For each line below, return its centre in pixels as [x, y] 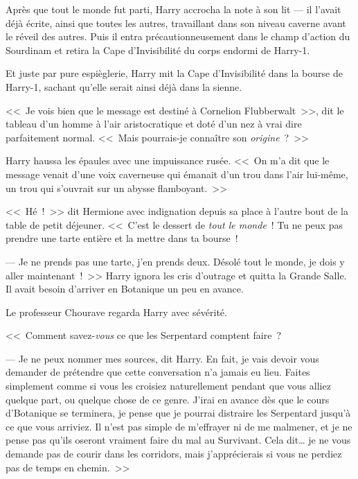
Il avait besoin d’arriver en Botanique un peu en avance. [125, 289]
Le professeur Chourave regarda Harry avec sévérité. [116, 312]
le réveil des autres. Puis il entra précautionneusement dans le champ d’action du [178, 36]
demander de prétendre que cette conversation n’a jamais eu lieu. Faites [158, 372]
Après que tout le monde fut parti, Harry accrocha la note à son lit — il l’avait [173, 9]
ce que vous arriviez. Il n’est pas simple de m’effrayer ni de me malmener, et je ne [179, 426]
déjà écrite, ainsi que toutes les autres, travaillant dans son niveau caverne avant [176, 23]
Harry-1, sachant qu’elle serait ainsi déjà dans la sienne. [124, 86]
